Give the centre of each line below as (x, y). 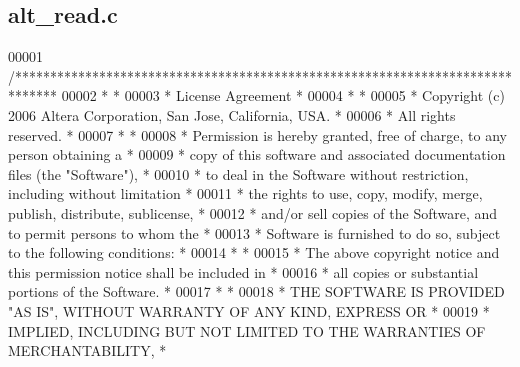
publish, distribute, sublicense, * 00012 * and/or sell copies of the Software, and (253, 212)
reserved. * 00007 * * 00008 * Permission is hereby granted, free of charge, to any (257, 134)
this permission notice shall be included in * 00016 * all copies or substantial (243, 271)
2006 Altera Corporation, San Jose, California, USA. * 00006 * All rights (232, 114)
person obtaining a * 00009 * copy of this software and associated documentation (257, 154)
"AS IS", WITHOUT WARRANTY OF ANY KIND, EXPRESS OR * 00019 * (249, 310)
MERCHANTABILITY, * (87, 350)
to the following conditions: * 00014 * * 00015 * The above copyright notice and (254, 252)
